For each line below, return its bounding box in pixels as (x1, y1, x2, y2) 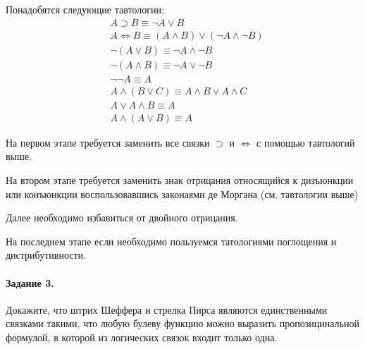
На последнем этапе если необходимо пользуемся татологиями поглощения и (6, 233, 337, 248)
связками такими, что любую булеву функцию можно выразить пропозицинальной (6, 316, 359, 331)
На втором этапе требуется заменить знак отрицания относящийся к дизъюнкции (6, 173, 354, 188)
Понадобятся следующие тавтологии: (6, 2, 164, 16)
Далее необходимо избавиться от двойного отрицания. (6, 210, 238, 225)
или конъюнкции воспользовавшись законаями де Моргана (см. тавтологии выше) (6, 186, 359, 201)
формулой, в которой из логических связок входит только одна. (6, 329, 278, 344)
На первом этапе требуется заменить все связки (6, 135, 210, 149)
